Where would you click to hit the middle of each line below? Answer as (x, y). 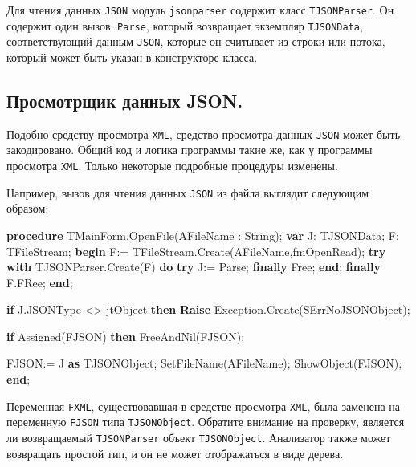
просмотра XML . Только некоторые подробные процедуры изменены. (172, 166)
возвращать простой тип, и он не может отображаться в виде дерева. (175, 453)
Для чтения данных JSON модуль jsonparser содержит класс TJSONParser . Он (200, 10)
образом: (28, 208)
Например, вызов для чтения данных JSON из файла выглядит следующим (188, 192)
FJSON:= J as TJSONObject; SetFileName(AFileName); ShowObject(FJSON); (204, 363)
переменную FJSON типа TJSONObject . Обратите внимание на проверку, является (206, 422)
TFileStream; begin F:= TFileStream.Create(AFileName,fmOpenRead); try (196, 251)
